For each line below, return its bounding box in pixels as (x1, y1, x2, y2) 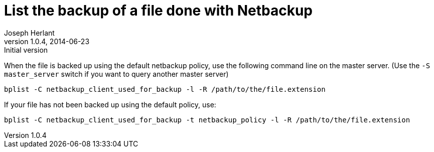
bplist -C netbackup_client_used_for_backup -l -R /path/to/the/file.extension (4, 85, 326, 93)
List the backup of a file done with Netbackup (4, 2, 313, 19)
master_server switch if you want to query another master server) (4, 69, 229, 78)
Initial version (4, 45, 48, 54)
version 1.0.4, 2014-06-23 (4, 37, 90, 46)
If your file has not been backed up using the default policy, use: (4, 100, 216, 109)
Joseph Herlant (4, 28, 55, 37)
